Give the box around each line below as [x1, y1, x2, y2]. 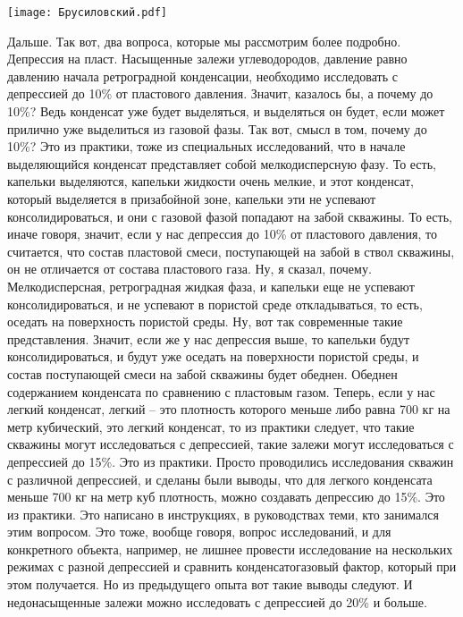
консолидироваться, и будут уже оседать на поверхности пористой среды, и [7, 347, 419, 366]
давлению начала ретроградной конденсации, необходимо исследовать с [7, 66, 398, 85]
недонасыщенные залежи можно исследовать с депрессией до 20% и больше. [7, 592, 427, 611]
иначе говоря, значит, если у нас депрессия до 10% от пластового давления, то [7, 224, 437, 243]
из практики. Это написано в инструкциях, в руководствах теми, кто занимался [7, 504, 439, 523]
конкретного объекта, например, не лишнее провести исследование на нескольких [7, 539, 453, 558]
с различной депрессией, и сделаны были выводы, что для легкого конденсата [7, 469, 433, 488]
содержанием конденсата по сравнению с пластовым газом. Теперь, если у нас [7, 382, 435, 401]
